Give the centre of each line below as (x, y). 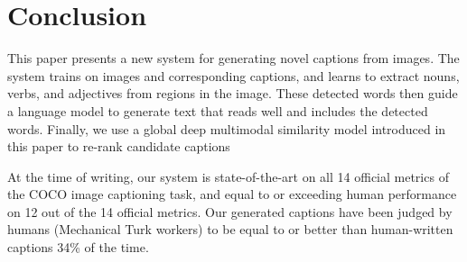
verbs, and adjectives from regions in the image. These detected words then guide (233, 93)
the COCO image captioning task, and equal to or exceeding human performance (232, 194)
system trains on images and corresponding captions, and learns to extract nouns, (233, 75)
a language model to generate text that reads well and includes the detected (218, 110)
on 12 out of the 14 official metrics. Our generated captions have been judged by (230, 211)
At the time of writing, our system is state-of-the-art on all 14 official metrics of (228, 176)
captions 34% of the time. (78, 247)
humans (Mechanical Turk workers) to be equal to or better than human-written (230, 229)
